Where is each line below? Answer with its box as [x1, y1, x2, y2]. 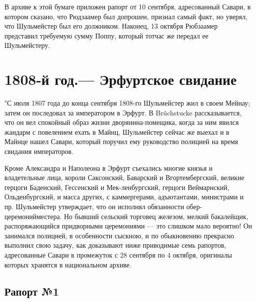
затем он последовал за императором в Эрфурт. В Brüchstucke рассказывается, [4, 107, 242, 117]
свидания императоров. [4, 146, 74, 156]
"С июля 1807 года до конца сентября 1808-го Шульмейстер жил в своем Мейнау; [4, 98, 250, 108]
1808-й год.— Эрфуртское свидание [4, 69, 237, 89]
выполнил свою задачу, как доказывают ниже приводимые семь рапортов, [4, 240, 226, 250]
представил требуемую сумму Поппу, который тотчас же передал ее [4, 30, 209, 40]
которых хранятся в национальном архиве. [4, 259, 131, 269]
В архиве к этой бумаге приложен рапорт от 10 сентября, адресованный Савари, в [4, 1, 251, 11]
